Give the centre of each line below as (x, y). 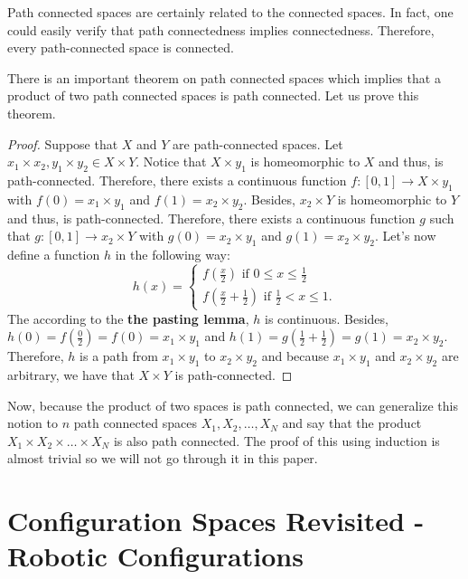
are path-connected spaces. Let (258, 143)
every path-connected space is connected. (121, 47)
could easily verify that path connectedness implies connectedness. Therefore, (221, 29)
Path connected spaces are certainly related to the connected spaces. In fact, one (230, 12)
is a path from (119, 356)
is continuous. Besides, (326, 318)
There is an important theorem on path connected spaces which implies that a (224, 77)
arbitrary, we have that (71, 375)
